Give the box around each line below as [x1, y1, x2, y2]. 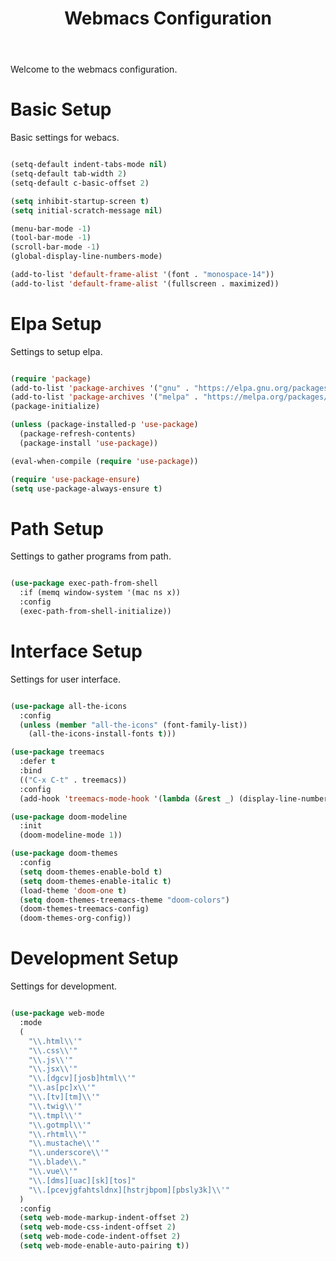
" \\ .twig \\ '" [28, 1101, 83, 1111]
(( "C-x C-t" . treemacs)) [19, 775, 128, 785]
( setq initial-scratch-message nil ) [10, 205, 163, 216]
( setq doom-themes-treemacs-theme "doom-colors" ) [19, 895, 230, 905]
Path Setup [10, 517, 104, 540]
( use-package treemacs [10, 747, 105, 757]
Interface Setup [10, 640, 143, 663]
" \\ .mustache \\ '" [28, 1138, 101, 1149]
